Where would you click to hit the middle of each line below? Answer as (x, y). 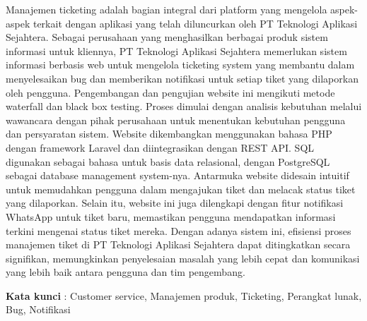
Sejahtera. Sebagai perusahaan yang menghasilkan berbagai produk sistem (167, 37)
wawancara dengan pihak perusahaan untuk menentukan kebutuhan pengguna (176, 120)
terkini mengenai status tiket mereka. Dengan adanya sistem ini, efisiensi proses (179, 230)
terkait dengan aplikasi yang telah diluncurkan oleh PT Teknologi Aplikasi (195, 23)
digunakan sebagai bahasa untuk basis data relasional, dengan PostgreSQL (168, 161)
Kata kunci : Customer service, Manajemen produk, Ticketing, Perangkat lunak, (184, 295)
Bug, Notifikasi (38, 309)
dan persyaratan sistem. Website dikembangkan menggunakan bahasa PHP (169, 134)
